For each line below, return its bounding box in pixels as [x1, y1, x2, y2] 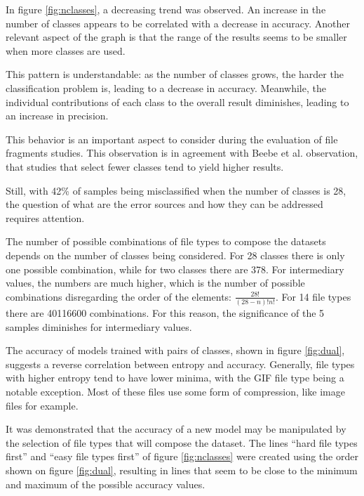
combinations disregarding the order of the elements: [6, 289, 231, 304]
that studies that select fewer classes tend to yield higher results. [6, 159, 284, 174]
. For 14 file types [275, 289, 351, 304]
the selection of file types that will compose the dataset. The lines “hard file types [6, 435, 358, 450]
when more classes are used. [6, 43, 126, 58]
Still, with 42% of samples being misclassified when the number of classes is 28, [6, 183, 346, 197]
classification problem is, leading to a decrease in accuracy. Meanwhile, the [6, 80, 326, 95]
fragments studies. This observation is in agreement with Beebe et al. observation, [6, 145, 358, 160]
